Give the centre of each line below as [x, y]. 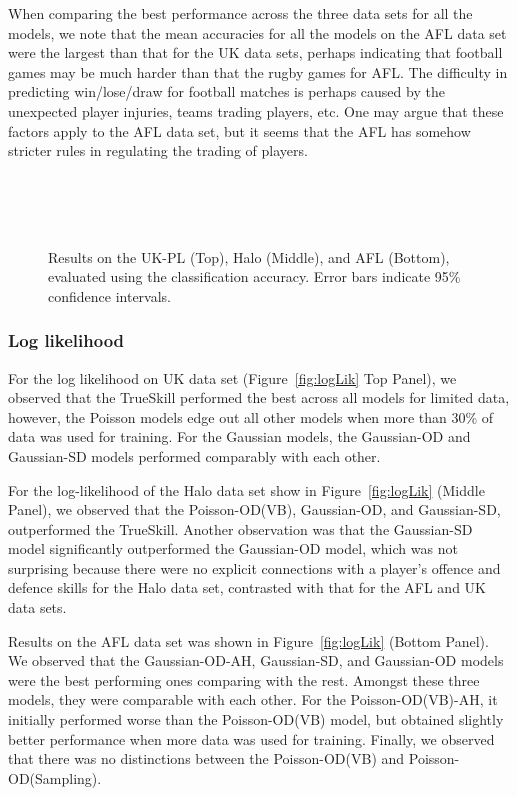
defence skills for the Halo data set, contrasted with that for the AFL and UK [247, 587]
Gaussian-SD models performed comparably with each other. [194, 455]
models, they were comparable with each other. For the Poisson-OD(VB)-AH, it [253, 699]
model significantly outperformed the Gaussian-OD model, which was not [233, 548]
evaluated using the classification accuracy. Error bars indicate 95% [254, 276]
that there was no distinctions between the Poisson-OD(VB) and [206, 758]
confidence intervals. [110, 295]
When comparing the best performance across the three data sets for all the [240, 13]
